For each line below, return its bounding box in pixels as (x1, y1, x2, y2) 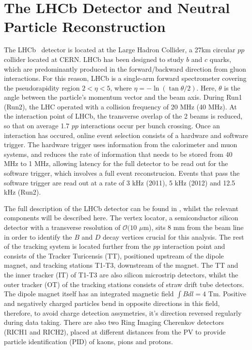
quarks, (209, 54, 232, 64)
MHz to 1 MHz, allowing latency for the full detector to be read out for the (4, 158, 228, 168)
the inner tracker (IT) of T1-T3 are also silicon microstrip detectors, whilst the (4, 269, 238, 279)
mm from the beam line (173, 222, 244, 232)
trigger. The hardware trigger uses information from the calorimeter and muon (4, 139, 237, 150)
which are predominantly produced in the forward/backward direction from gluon (4, 63, 246, 74)
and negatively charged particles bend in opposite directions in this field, (4, 298, 220, 308)
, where (110, 82, 132, 92)
